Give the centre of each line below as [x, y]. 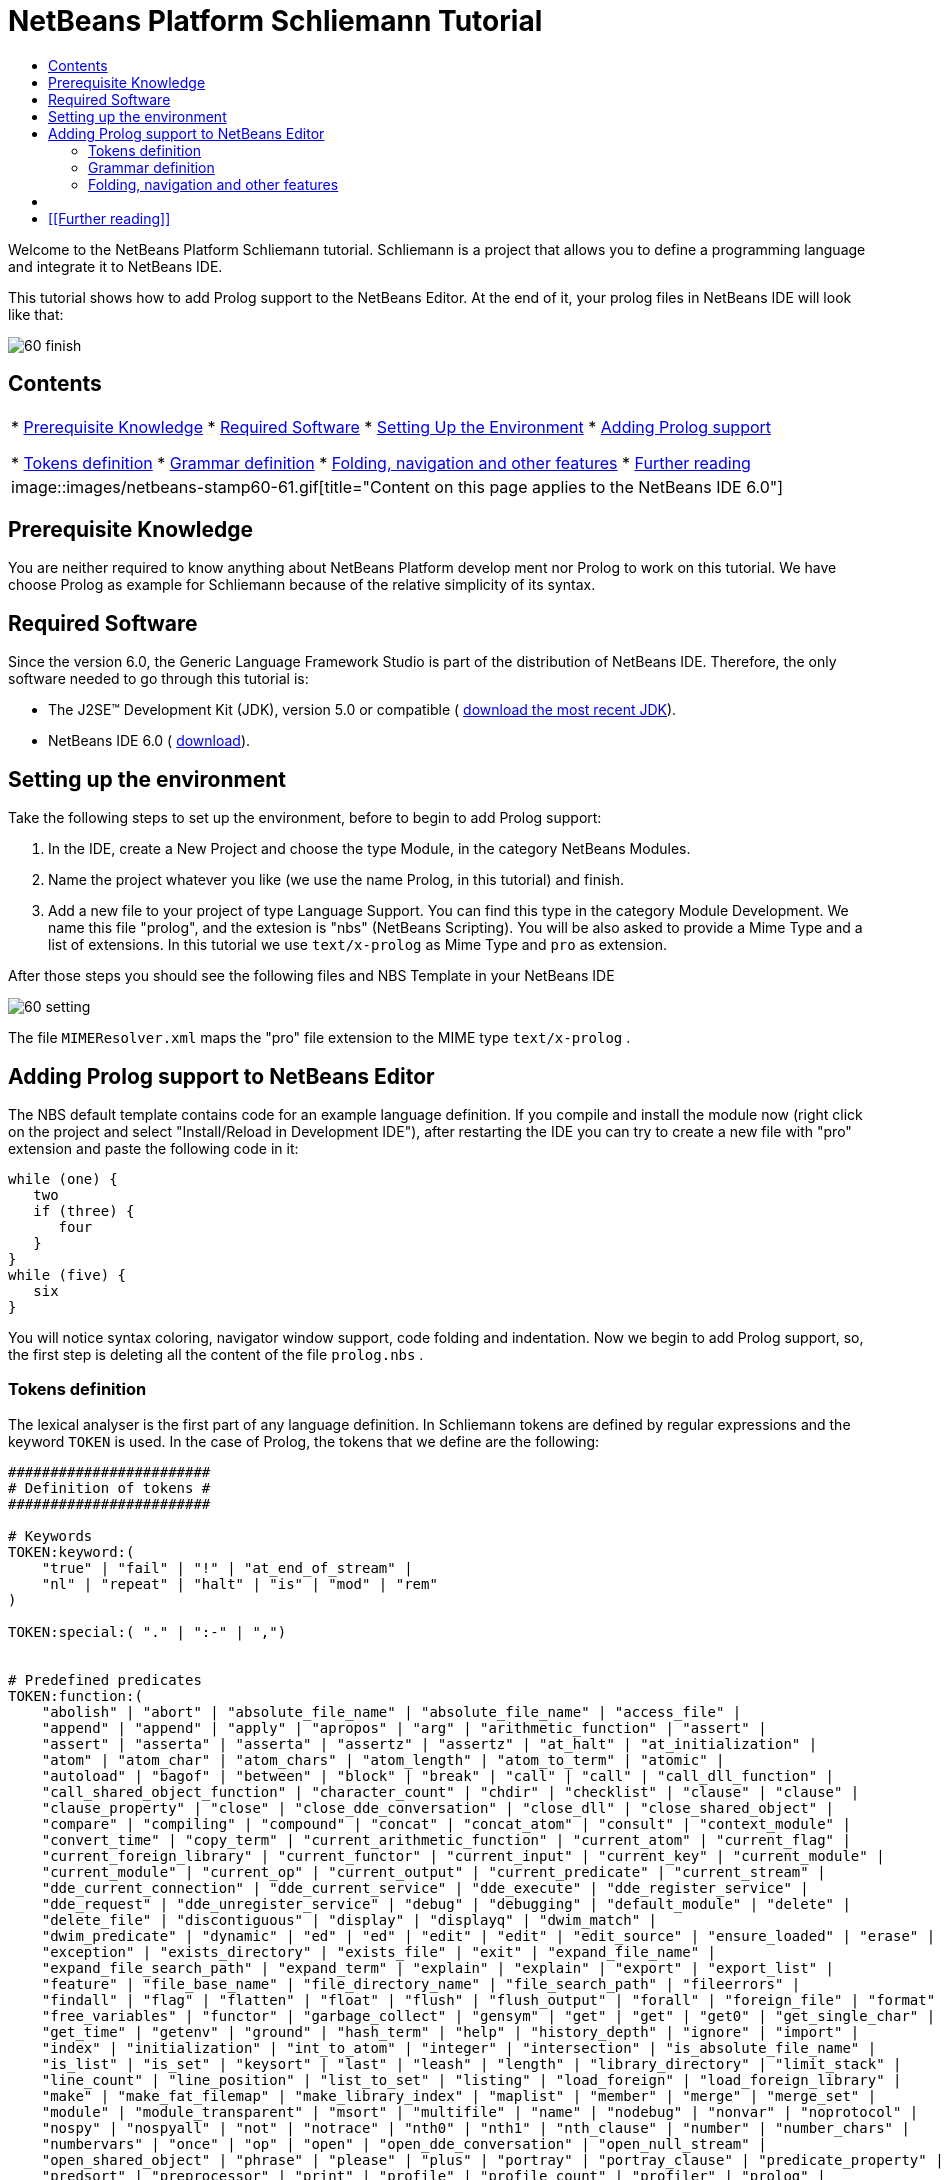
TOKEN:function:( [75, 1695]
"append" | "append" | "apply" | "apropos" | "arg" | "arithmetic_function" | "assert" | [404, 1727]
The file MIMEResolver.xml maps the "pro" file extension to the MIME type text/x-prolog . [319, 1038]
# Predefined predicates [105, 1679]
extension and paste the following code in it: [153, 1148]
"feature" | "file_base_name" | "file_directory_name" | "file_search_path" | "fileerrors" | [421, 1983]
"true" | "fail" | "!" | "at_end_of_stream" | [227, 1567]
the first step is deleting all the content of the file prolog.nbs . [216, 1354]
